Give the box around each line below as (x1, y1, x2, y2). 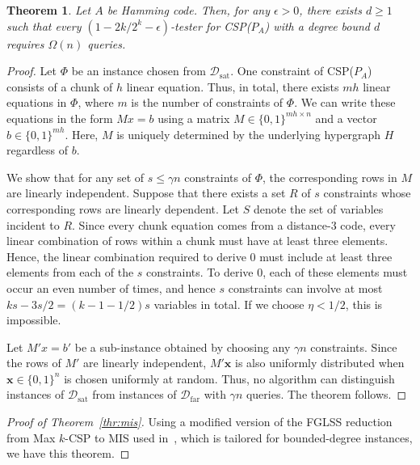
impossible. (6, 311, 61, 328)
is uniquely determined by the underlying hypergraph (116, 125, 381, 142)
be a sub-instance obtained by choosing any (74, 338, 291, 355)
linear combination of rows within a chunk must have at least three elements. (6, 232, 388, 249)
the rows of (6, 354, 61, 371)
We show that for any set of (6, 168, 145, 185)
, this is (345, 295, 383, 312)
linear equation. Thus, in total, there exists (126, 78, 339, 95)
